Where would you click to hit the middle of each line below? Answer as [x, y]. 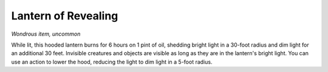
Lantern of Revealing [65, 16]
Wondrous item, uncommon [46, 34]
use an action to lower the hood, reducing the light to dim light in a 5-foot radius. [112, 62]
